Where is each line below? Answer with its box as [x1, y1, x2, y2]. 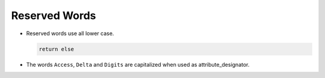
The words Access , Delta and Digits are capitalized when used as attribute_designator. [26, 61, 250, 68]
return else [39, 45, 75, 52]
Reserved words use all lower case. [26, 30, 114, 37]
